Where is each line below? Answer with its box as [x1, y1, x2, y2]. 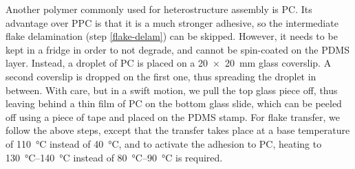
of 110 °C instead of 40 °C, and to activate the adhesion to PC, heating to [6, 136, 322, 150]
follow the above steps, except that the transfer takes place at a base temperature [6, 123, 350, 137]
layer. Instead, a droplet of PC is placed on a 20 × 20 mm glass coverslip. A [6, 56, 332, 70]
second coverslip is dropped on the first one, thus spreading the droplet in [6, 69, 316, 83]
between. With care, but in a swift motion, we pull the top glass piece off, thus [6, 82, 338, 97]
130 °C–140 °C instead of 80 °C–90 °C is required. [6, 150, 223, 164]
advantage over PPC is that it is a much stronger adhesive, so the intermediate [6, 15, 338, 30]
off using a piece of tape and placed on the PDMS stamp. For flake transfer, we [6, 109, 340, 124]
